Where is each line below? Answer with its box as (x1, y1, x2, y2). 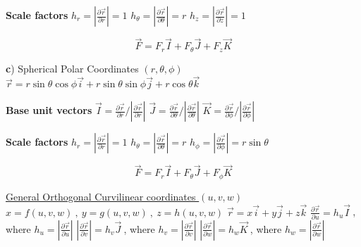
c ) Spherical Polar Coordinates (6, 61, 139, 75)
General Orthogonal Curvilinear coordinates (6, 189, 196, 203)
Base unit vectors (6, 103, 92, 118)
